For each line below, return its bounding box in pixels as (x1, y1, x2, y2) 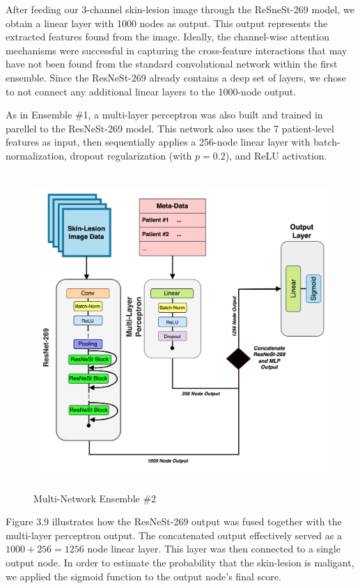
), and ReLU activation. (225, 148, 327, 162)
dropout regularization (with (70, 148, 192, 162)
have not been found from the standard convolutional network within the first (6, 56, 338, 71)
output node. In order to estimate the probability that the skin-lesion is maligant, (6, 555, 354, 570)
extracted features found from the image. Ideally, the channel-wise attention (6, 29, 329, 44)
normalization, (6, 148, 67, 162)
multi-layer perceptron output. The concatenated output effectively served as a (6, 527, 342, 542)
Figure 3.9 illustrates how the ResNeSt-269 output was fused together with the (6, 514, 342, 529)
